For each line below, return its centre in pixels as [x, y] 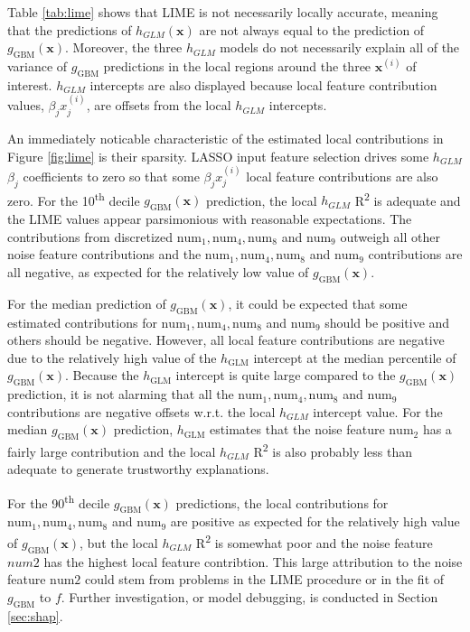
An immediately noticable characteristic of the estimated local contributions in [226, 138]
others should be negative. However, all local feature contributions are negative [226, 340]
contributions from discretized [90, 236]
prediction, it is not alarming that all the [121, 394]
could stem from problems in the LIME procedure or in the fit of [265, 579]
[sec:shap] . [35, 615]
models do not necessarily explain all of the [340, 47]
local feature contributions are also [342, 176]
